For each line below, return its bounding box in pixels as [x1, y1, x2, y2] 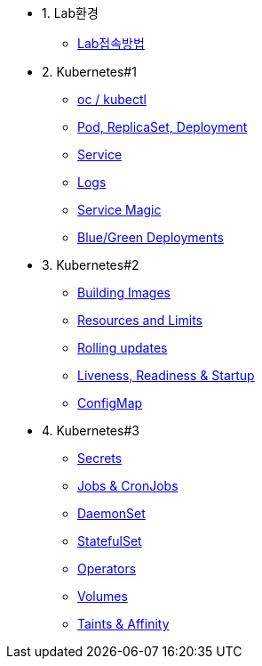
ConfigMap [77, 395, 143, 410]
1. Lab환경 [42, 5, 99, 20]
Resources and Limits [77, 313, 202, 328]
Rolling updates [77, 340, 168, 355]
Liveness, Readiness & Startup [77, 368, 255, 383]
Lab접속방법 [77, 36, 145, 51]
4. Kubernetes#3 [42, 423, 139, 438]
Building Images [77, 285, 171, 300]
